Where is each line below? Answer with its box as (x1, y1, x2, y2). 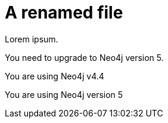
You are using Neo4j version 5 (5, 89, 123, 100)
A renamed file (5, 2, 123, 23)
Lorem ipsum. (5, 33, 58, 44)
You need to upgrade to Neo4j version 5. (5, 52, 164, 63)
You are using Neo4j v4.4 (5, 70, 104, 81)
